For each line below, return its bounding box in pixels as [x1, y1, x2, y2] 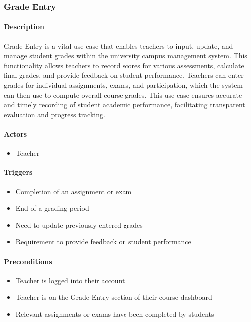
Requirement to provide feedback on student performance [15, 236, 191, 247]
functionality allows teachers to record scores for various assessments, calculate [4, 60, 244, 70]
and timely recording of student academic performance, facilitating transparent [4, 99, 245, 110]
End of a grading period [15, 203, 89, 213]
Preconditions [4, 256, 52, 266]
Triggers [4, 167, 33, 177]
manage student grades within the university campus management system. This [4, 50, 247, 61]
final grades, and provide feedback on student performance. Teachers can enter [4, 70, 244, 80]
